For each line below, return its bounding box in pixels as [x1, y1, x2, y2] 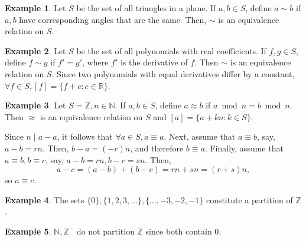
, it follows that [57, 130, 113, 143]
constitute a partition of [206, 193, 293, 206]
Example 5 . [5, 225, 51, 237]
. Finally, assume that [204, 141, 284, 154]
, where [82, 56, 109, 68]
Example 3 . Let [5, 99, 66, 111]
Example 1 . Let [5, 2, 66, 14]
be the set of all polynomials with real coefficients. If [76, 44, 266, 57]
